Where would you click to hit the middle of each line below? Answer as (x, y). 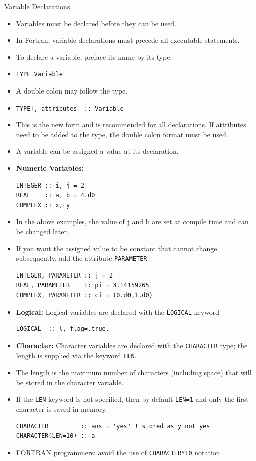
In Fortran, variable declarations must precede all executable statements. (128, 40)
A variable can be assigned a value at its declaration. (97, 151)
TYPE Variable (39, 75)
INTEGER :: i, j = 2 (50, 185)
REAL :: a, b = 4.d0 (55, 195)
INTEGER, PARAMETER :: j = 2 (65, 275)
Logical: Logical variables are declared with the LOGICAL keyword (118, 311)
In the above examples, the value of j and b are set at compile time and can (132, 221)
